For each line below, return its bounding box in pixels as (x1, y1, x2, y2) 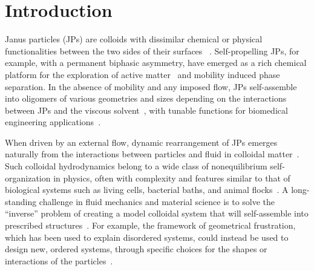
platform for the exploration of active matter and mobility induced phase (5, 68, 280, 80)
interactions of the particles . (5, 254, 113, 267)
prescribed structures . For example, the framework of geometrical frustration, (5, 219, 296, 232)
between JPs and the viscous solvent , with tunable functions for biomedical (5, 103, 288, 116)
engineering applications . (5, 116, 101, 128)
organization (5, 171, 51, 184)
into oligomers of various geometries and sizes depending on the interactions (5, 92, 287, 105)
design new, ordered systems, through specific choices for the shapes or (5, 243, 267, 255)
